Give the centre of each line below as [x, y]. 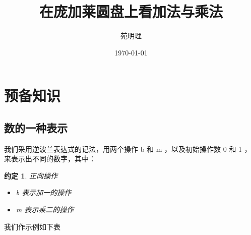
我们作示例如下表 [32, 226]
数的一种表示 [36, 127]
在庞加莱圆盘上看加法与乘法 [131, 11]
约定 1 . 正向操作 [31, 175]
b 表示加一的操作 [44, 192]
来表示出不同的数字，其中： [50, 159]
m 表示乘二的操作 [45, 210]
